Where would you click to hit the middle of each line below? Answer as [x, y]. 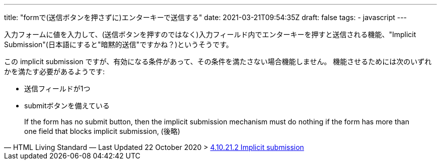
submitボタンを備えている [67, 106]
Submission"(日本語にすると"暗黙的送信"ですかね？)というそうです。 [119, 44]
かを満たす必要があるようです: [55, 71]
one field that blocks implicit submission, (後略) [102, 131]
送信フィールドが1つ [57, 89]
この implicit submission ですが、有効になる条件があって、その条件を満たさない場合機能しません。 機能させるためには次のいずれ [218, 61]
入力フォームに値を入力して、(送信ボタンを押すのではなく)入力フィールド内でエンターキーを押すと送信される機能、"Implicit [210, 34]
